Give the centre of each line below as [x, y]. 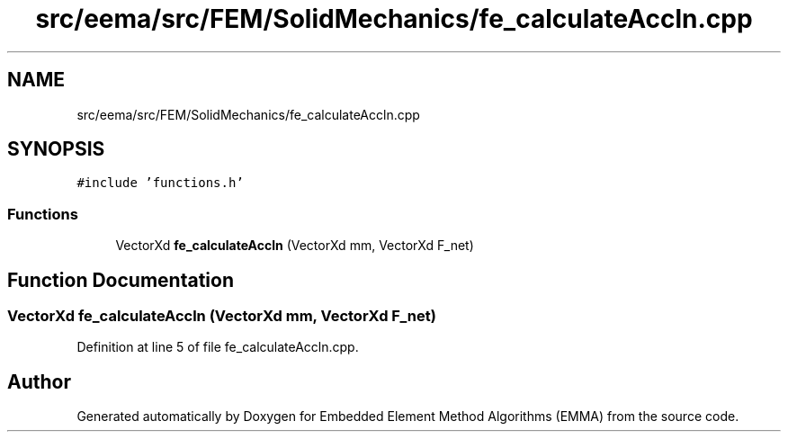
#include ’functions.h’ [160, 183]
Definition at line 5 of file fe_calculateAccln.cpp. [218, 347]
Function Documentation [121, 280]
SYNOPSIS [56, 149]
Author [39, 381]
